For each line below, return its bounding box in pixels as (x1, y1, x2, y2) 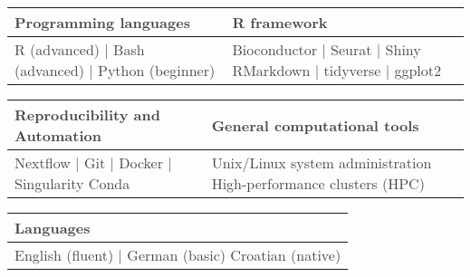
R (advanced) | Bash (14, 39, 145, 60)
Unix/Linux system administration (211, 152, 432, 173)
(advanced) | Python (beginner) (14, 60, 216, 81)
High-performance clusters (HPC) (211, 173, 425, 194)
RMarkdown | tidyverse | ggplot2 (232, 60, 442, 81)
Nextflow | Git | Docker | (14, 152, 172, 173)
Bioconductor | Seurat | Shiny (232, 39, 421, 60)
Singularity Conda (14, 173, 130, 194)
